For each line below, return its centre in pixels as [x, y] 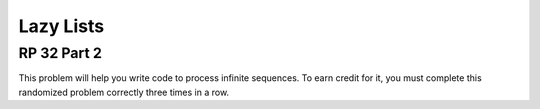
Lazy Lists [61, 26]
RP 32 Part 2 [60, 53]
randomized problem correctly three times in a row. [124, 92]
